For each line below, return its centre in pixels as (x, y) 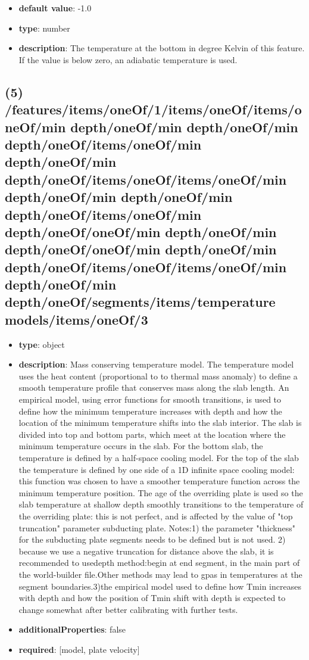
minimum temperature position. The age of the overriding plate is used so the (161, 492)
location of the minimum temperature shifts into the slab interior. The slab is (160, 423)
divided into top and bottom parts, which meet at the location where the (152, 434)
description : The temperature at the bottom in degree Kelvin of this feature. (162, 48)
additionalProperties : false (72, 629)
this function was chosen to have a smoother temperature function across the (159, 481)
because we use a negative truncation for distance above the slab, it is (146, 551)
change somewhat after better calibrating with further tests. (128, 609)
